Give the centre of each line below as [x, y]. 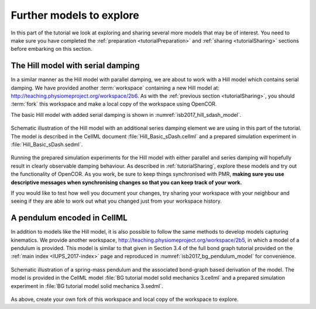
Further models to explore [75, 15]
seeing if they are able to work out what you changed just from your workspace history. [116, 201]
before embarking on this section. [51, 49]
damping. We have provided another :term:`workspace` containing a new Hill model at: [115, 88]
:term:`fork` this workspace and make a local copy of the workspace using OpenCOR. [114, 104]
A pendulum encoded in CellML [69, 218]
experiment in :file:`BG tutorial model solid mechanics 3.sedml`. [87, 286]
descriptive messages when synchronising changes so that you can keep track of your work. [126, 182]
